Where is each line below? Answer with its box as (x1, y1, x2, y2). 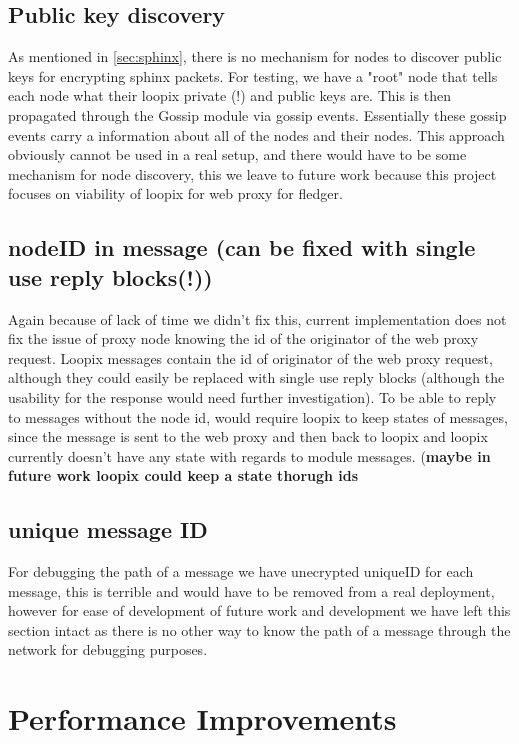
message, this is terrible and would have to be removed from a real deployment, (8, 580, 495, 601)
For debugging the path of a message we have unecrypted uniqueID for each (8, 561, 474, 582)
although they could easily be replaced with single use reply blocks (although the (8, 367, 505, 388)
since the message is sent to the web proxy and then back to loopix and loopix (8, 426, 488, 447)
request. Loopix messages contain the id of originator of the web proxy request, (8, 347, 493, 368)
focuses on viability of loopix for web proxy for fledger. (8, 183, 343, 204)
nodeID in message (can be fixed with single (8, 232, 476, 263)
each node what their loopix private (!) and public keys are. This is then (8, 85, 451, 106)
